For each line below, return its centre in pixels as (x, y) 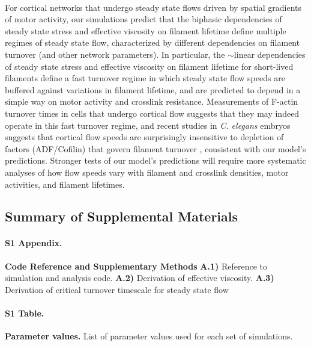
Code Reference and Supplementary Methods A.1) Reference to (136, 266)
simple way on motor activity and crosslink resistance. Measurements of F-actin (152, 101)
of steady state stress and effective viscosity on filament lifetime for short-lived (149, 66)
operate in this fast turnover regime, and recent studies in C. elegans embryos (148, 125)
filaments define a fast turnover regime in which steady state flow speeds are (145, 78)
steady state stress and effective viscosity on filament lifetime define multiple (146, 30)
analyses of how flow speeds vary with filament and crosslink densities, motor (147, 172)
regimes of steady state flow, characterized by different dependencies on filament (152, 42)
